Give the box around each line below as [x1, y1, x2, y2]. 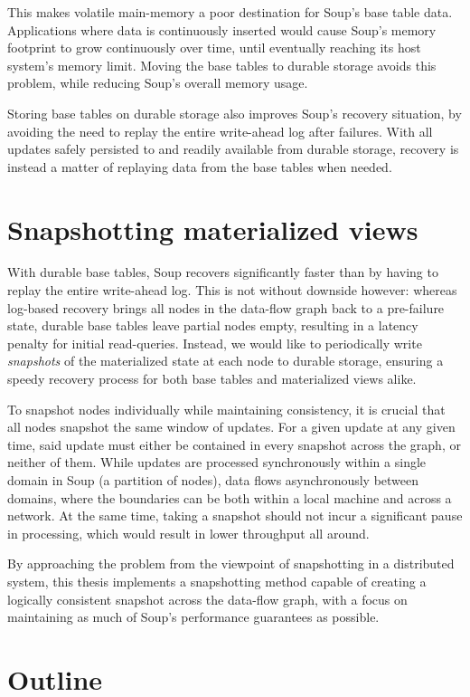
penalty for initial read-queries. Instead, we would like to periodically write [7, 333, 422, 352]
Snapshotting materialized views [7, 210, 418, 247]
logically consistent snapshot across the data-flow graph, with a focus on [7, 589, 408, 608]
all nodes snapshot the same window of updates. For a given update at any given [7, 417, 456, 436]
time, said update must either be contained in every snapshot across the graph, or [7, 434, 461, 454]
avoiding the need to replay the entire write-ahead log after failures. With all [7, 121, 433, 140]
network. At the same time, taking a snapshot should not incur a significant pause [7, 506, 463, 525]
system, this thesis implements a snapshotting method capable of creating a [7, 571, 427, 590]
